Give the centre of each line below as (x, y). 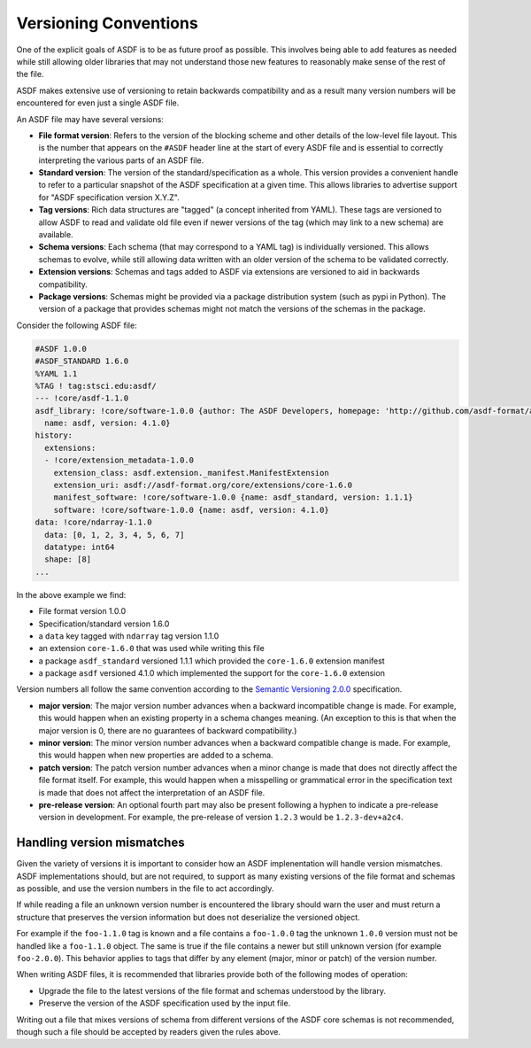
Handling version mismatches (100, 843)
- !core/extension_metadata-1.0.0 (119, 460)
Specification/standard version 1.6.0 (104, 624)
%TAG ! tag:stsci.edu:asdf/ (96, 386)
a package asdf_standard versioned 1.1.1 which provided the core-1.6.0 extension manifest (212, 661)
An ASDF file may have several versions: (90, 119)
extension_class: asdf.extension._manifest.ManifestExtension (191, 473)
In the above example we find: (71, 594)
